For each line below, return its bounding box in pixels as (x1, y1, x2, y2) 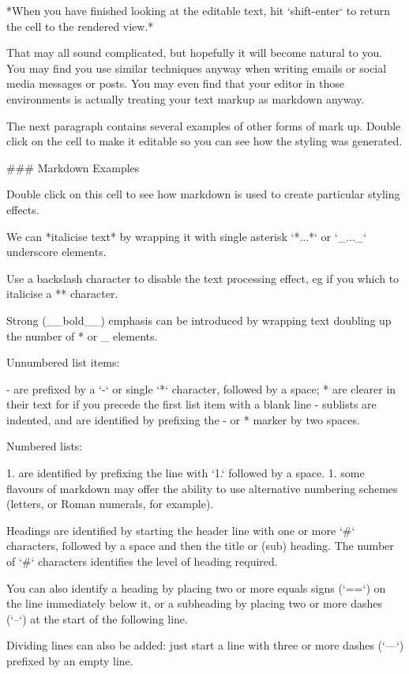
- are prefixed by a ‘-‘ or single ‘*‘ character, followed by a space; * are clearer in (6, 380, 396, 397)
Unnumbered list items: (6, 354, 120, 371)
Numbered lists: (6, 438, 83, 454)
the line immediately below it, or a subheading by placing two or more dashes (6, 595, 382, 612)
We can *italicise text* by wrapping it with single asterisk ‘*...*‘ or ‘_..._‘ (6, 228, 367, 244)
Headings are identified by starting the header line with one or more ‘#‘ (6, 522, 355, 538)
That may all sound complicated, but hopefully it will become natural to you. (6, 44, 383, 61)
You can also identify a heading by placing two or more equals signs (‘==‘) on (6, 579, 386, 596)
